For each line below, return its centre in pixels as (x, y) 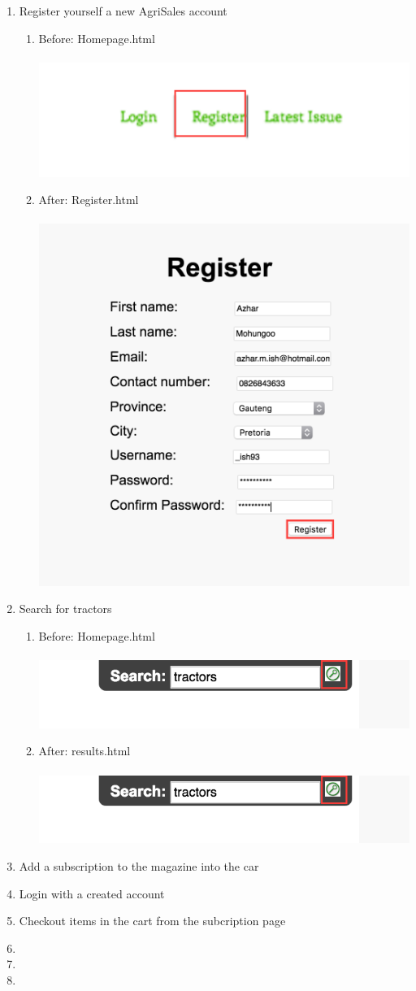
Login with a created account (92, 893)
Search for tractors (65, 609)
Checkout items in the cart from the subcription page (152, 921)
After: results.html (84, 751)
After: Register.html (89, 200)
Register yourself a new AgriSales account (123, 11)
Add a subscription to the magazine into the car (139, 865)
